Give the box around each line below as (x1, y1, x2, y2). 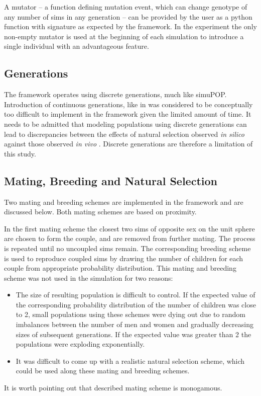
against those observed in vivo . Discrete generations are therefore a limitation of (4, 138, 253, 149)
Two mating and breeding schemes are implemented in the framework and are (4, 196, 243, 207)
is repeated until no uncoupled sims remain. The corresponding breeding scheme (4, 243, 251, 253)
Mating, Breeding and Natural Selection (4, 173, 217, 188)
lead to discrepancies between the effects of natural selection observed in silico (4, 128, 244, 139)
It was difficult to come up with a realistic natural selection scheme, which (16, 355, 245, 366)
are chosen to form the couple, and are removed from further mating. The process (4, 233, 255, 244)
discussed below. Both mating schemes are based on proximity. (4, 206, 197, 217)
